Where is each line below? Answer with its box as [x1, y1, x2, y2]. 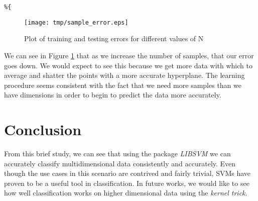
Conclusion [4, 119, 82, 140]
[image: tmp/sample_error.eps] [24, 19, 128, 26]
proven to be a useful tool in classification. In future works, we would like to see [4, 177, 249, 188]
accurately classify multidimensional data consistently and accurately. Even [4, 158, 236, 168]
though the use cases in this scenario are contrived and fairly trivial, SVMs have [4, 168, 251, 178]
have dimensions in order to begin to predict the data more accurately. [4, 89, 221, 100]
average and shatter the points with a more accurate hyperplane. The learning [4, 70, 245, 80]
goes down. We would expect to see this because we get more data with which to [4, 60, 252, 70]
